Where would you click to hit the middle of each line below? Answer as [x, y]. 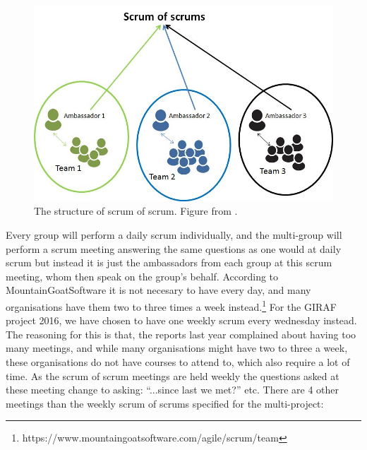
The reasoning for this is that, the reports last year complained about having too [181, 334]
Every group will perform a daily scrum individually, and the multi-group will [174, 235]
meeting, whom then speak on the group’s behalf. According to [142, 276]
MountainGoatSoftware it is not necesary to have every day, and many [158, 290]
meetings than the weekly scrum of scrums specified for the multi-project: [165, 403]
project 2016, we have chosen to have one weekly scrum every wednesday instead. [181, 320]
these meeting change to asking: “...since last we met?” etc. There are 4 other [173, 390]
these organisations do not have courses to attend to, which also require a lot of [178, 362]
